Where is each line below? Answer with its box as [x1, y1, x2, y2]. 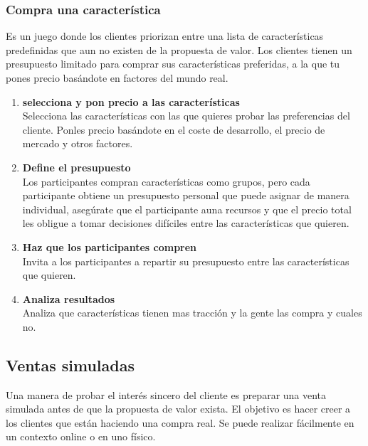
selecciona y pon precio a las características [22, 94, 240, 109]
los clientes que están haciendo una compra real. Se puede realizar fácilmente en [6, 415, 354, 430]
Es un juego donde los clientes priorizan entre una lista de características [6, 28, 324, 43]
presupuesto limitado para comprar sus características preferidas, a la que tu [6, 56, 340, 71]
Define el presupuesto [22, 159, 131, 174]
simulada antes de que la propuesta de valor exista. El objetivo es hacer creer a [6, 401, 351, 416]
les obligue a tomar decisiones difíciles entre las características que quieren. [22, 216, 349, 230]
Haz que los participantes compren [22, 239, 197, 254]
